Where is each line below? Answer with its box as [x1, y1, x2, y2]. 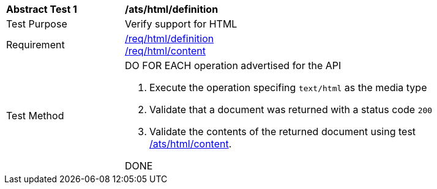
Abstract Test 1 [6, 3, 77, 15]
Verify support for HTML [125, 18, 237, 30]
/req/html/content [125, 45, 206, 57]
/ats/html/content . [149, 138, 232, 150]
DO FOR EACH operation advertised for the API [125, 59, 342, 72]
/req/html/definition [125, 32, 214, 45]
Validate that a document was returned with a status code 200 [149, 103, 433, 116]
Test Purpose [6, 18, 67, 30]
